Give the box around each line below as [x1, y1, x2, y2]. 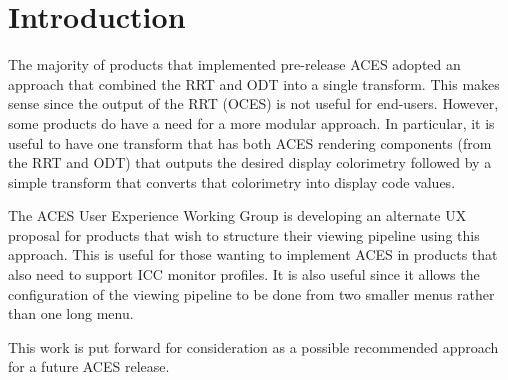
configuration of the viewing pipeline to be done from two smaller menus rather [8, 283, 495, 304]
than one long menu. [8, 303, 134, 324]
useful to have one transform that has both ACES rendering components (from [8, 132, 492, 153]
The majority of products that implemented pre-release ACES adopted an [8, 54, 461, 75]
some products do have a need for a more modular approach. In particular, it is [8, 112, 495, 133]
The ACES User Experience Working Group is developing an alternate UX [8, 205, 467, 226]
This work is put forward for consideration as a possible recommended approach [8, 336, 499, 357]
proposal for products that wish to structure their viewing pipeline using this [8, 224, 480, 245]
